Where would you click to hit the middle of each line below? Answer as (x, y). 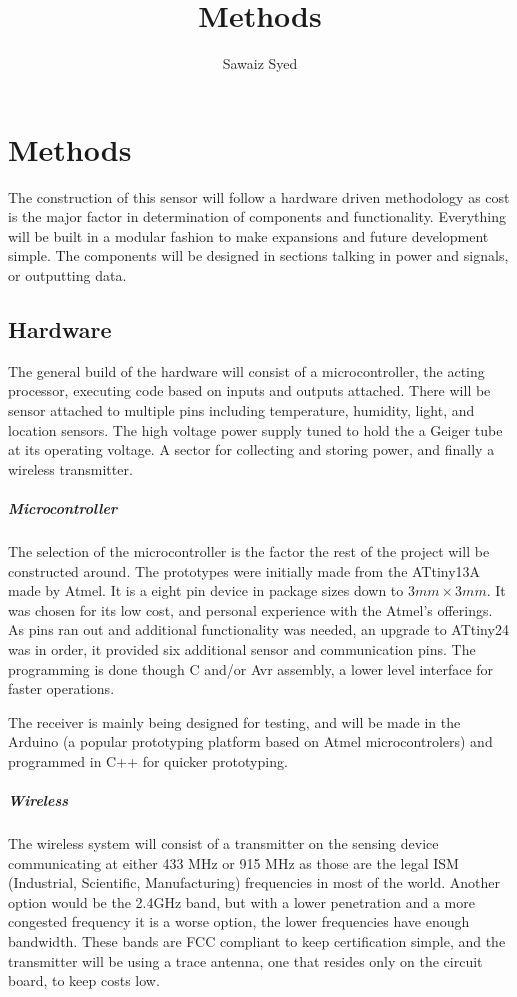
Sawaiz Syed (260, 63)
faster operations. (61, 688)
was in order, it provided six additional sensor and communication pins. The (242, 648)
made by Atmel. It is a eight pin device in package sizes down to (206, 590)
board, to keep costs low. (84, 980)
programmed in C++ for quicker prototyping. (148, 760)
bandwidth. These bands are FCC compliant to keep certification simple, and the (257, 941)
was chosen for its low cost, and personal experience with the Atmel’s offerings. (250, 609)
